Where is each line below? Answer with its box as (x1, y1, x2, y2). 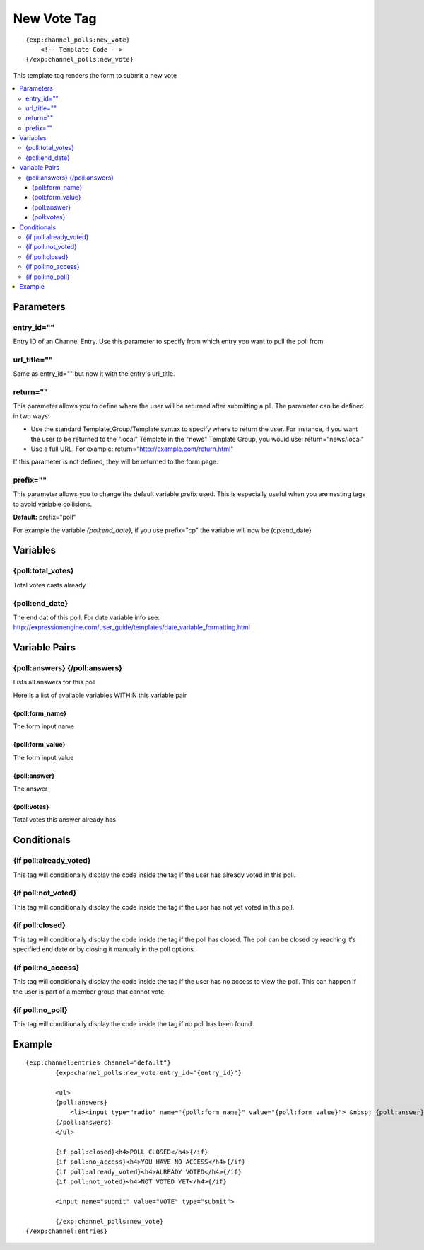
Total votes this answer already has (13, 815, 117, 824)
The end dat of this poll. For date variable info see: (13, 613, 160, 621)
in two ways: (13, 411, 50, 420)
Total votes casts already (13, 580, 86, 589)
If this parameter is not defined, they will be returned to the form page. (13, 457, 218, 466)
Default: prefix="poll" (13, 513, 76, 522)
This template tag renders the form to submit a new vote (13, 71, 177, 79)
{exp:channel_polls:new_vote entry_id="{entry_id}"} (55, 1069, 242, 1077)
